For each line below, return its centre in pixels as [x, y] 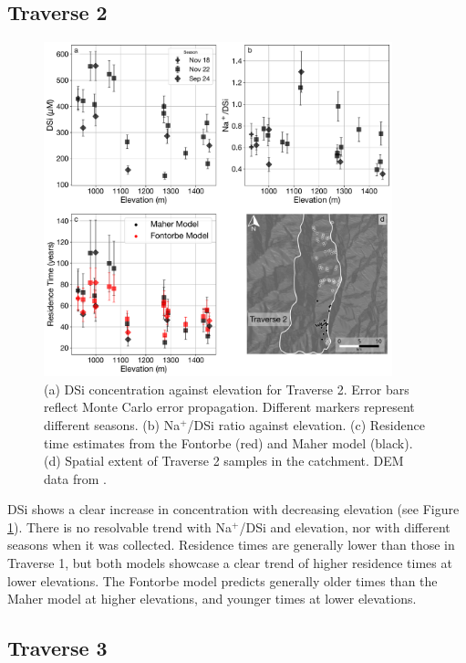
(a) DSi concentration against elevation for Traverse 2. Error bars [227, 389]
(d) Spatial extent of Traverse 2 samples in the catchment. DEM [224, 461]
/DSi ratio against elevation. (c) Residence [306, 424]
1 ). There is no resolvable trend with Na [120, 526]
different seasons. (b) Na [112, 424]
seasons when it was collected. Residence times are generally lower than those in [231, 545]
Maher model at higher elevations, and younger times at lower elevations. [212, 599]
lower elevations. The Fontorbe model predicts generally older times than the [223, 580]
